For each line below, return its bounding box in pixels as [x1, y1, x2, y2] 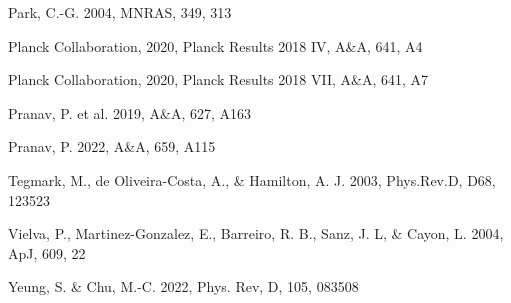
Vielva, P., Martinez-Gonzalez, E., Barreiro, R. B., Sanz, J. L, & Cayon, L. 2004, [8, 223, 504, 244]
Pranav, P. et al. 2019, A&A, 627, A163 [8, 102, 252, 123]
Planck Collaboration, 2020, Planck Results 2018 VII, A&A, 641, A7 [8, 69, 429, 90]
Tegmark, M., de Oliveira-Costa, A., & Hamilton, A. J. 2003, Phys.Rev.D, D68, [8, 169, 496, 190]
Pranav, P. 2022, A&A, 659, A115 [8, 136, 216, 157]
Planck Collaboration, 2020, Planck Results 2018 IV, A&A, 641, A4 [8, 35, 423, 56]
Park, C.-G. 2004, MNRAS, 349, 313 [8, 2, 232, 22]
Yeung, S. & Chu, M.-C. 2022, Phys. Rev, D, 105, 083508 [8, 276, 359, 297]
